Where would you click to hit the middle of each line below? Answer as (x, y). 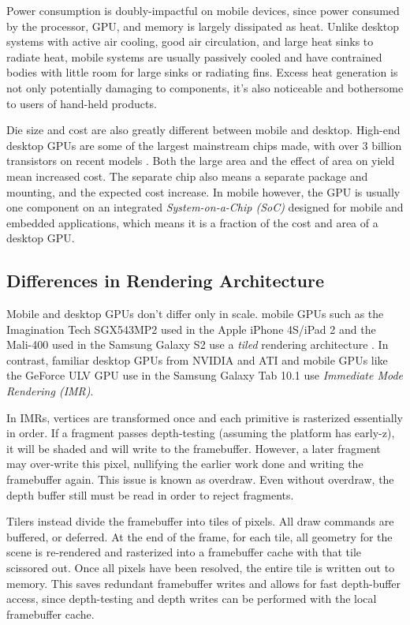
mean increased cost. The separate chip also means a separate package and (187, 176)
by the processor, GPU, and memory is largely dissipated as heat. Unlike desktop (203, 26)
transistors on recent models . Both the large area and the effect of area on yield (201, 161)
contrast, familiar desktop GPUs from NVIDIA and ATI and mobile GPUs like (197, 359)
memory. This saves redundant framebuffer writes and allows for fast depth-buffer (204, 583)
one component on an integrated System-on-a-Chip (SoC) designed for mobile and (205, 207)
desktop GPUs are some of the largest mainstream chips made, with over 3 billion (204, 145)
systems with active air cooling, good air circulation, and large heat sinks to (190, 41)
